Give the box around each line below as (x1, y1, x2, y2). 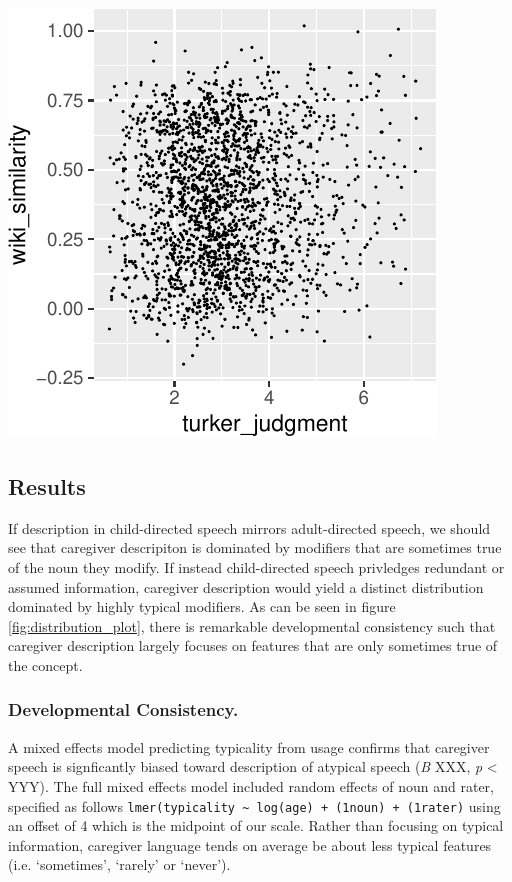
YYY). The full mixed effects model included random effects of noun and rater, (8, 775, 494, 796)
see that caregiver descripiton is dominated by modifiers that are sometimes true (8, 537, 502, 558)
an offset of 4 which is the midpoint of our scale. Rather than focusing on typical (8, 815, 504, 836)
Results (8, 470, 86, 501)
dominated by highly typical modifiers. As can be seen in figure (8, 596, 396, 617)
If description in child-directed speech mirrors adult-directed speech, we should (8, 517, 491, 538)
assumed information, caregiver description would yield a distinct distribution (8, 576, 484, 597)
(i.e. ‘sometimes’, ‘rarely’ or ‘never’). (8, 854, 231, 875)
